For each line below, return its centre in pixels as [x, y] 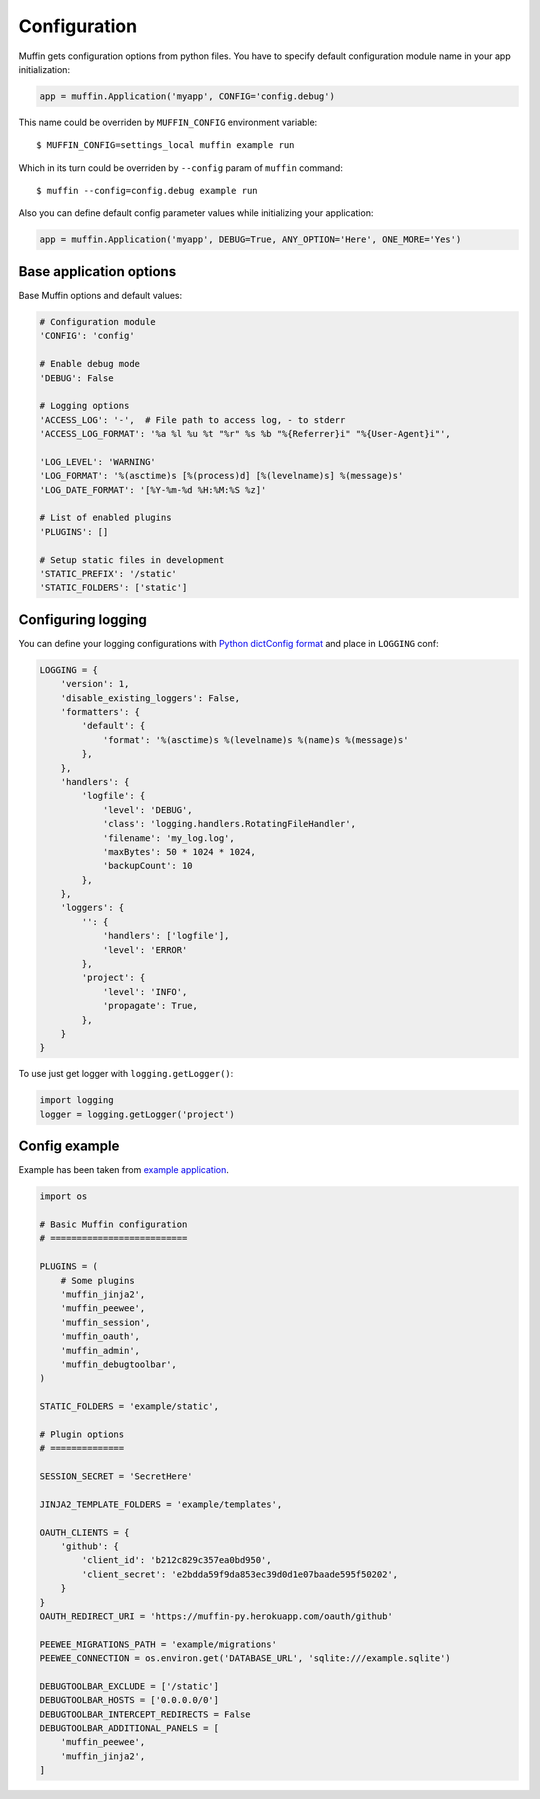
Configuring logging [82, 619]
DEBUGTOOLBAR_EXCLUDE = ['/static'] [129, 1686]
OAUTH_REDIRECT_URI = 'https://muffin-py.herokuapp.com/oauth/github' [216, 1616]
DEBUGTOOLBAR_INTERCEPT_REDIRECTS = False [145, 1714]
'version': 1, [95, 684]
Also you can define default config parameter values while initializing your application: [196, 213]
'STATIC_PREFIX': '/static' [108, 573]
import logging [76, 1100]
